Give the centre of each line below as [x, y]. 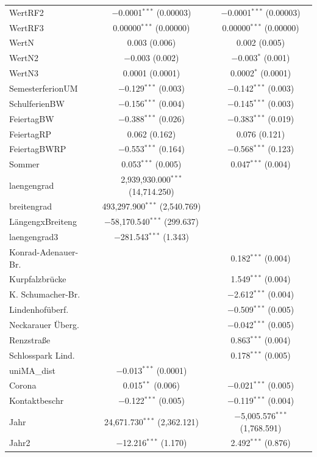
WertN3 [24, 73]
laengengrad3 [34, 237]
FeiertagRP [30, 133]
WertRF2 [27, 12]
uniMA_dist [32, 370]
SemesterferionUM [44, 88]
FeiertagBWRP [38, 149]
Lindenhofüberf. [39, 309]
